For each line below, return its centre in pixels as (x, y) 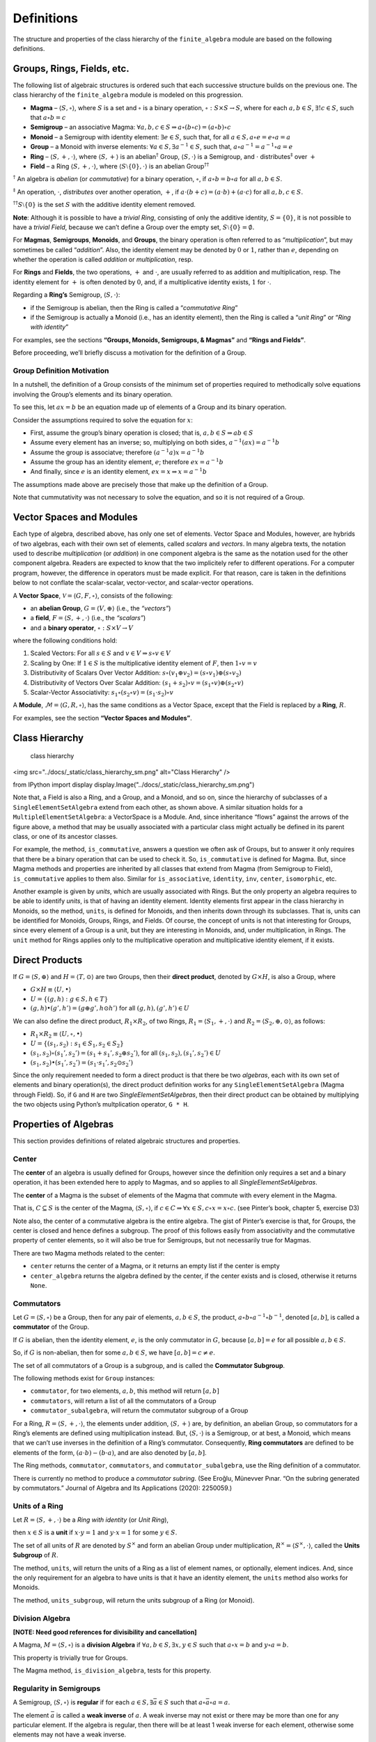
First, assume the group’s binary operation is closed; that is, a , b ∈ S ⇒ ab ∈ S (142, 433)
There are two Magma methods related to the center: (89, 1253)
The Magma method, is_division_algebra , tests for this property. (112, 1671)
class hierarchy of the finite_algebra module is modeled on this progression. (128, 95)
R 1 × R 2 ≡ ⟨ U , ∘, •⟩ (56, 1035)
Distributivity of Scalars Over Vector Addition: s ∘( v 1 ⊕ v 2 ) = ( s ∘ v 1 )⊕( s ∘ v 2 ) (136, 674)
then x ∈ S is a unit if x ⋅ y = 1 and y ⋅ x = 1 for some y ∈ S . (95, 1532)
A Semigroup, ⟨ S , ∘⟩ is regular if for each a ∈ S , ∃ (83, 1702)
